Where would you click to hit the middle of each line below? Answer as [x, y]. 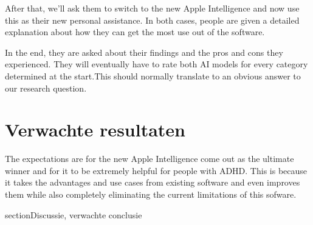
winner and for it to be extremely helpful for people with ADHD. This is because [156, 170]
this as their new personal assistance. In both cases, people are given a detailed [152, 20]
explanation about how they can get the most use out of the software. [135, 32]
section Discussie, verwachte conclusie [74, 214]
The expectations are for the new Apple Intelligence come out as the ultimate [150, 159]
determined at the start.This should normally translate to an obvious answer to [153, 76]
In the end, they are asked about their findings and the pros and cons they [144, 52]
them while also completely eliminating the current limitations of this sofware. [151, 194]
